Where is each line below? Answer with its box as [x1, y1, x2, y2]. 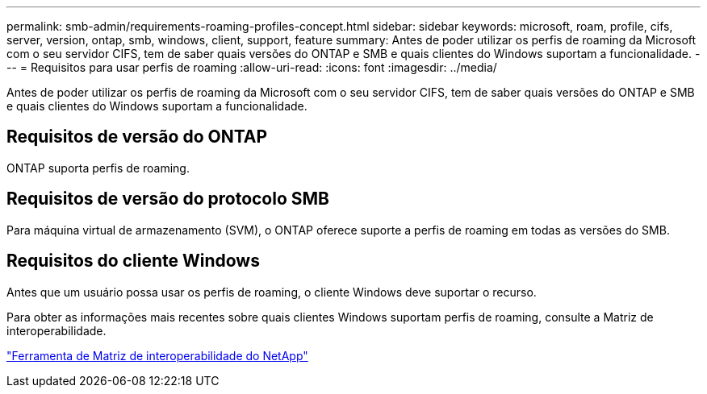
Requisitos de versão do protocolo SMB [6, 189, 329, 209]
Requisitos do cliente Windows [6, 251, 260, 272]
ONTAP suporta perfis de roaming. [6, 160, 190, 175]
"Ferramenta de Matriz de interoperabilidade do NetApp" [6, 348, 308, 363]
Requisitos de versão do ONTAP [6, 126, 268, 147]
